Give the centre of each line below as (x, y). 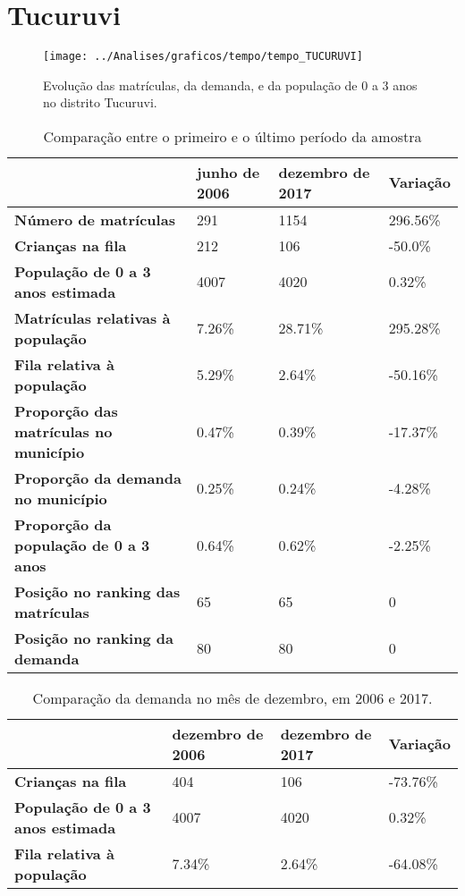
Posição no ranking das (97, 591)
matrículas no (63, 431)
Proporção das (66, 410)
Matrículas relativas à (93, 317)
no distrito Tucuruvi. (100, 102)
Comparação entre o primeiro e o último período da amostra (232, 136)
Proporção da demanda (98, 478)
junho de (228, 172)
